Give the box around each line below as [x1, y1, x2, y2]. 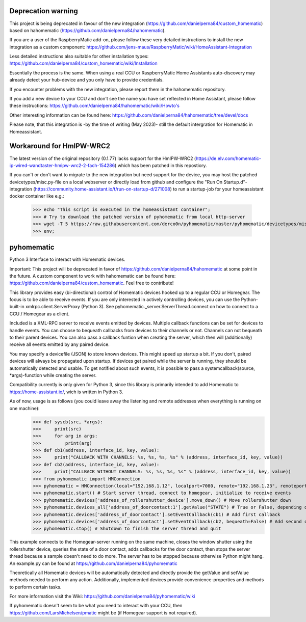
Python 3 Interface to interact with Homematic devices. [9, 256, 126, 262]
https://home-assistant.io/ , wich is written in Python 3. [9, 389, 123, 395]
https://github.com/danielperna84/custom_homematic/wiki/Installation [9, 60, 158, 66]
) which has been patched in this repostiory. [115, 162, 207, 168]
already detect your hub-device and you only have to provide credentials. [9, 77, 164, 83]
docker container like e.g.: [9, 193, 65, 199]
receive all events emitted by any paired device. [9, 341, 110, 347]
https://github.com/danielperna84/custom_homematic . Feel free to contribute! [9, 280, 174, 286]
